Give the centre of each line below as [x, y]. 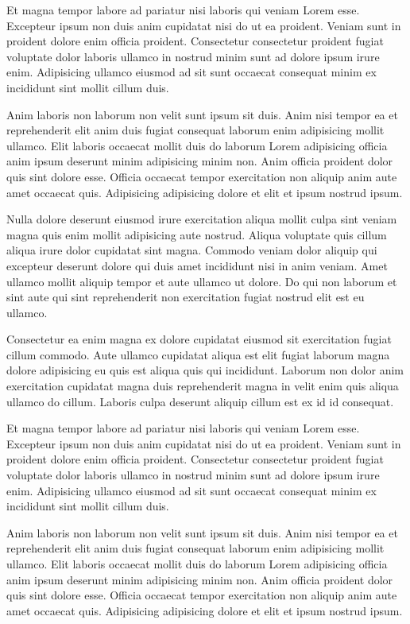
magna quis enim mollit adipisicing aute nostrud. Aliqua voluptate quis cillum [197, 234]
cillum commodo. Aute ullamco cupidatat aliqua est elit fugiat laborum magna [198, 354]
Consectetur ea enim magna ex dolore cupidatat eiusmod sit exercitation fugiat [199, 339]
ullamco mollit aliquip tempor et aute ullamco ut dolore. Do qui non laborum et [202, 281]
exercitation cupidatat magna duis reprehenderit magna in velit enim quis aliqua [203, 386]
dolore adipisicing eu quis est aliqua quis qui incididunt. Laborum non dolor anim [205, 370]
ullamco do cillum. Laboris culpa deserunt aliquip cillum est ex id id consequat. [200, 401]
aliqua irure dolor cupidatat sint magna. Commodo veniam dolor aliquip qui [192, 250]
